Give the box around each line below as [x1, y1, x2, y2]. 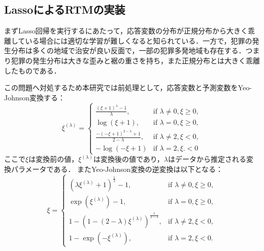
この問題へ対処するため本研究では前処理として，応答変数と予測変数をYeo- [4, 82, 252, 93]
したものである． [4, 65, 61, 76]
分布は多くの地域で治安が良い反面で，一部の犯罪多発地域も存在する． [11, 45, 246, 56]
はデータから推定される [168, 154, 246, 164]
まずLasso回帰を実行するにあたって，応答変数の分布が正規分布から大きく [4, 25, 248, 36]
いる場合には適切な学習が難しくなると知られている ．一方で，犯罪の [25, 35, 252, 46]
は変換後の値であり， [93, 154, 164, 164]
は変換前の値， [28, 154, 79, 164]
